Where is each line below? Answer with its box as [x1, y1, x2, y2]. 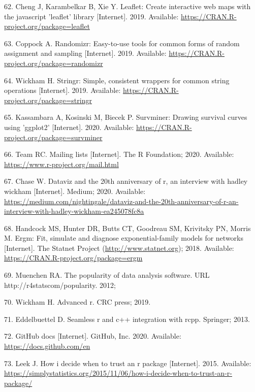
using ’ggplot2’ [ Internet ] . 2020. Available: [4, 121, 134, 132]
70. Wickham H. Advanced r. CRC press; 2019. [4, 297, 151, 307]
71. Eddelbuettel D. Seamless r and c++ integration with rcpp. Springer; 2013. [4, 313, 250, 324]
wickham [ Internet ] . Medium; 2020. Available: [4, 185, 146, 196]
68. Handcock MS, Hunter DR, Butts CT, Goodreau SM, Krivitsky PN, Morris [4, 222, 251, 233]
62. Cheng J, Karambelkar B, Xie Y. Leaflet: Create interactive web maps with [4, 1, 251, 11]
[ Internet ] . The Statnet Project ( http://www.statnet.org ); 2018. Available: [4, 242, 234, 253]
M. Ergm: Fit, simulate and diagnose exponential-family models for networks [4, 233, 244, 243]
